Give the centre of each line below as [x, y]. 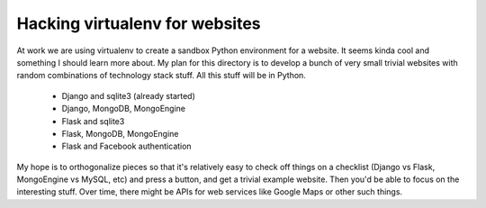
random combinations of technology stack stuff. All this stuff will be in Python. [161, 76]
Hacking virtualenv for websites [139, 23]
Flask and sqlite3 [93, 121]
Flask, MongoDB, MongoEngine [120, 133]
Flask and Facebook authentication [127, 146]
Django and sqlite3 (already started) [128, 95]
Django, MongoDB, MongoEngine [124, 109]
